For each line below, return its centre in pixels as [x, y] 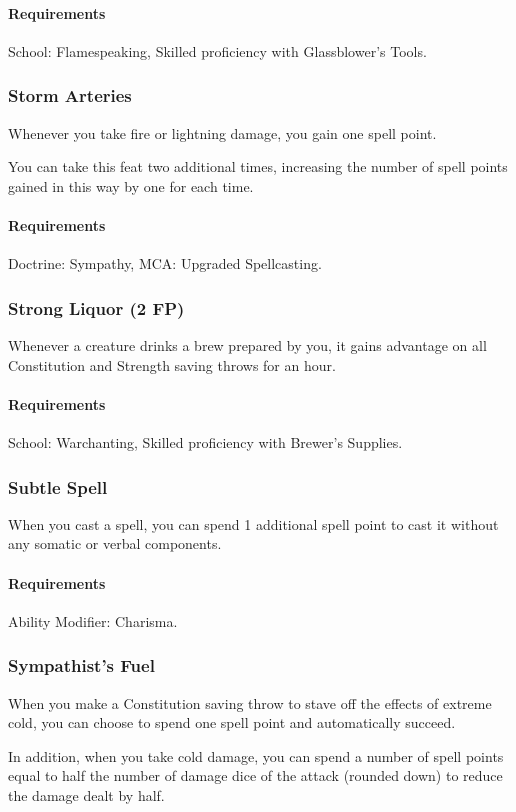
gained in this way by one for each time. [131, 185]
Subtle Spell [58, 486]
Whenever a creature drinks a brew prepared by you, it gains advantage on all [247, 345]
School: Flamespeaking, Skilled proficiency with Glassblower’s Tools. [217, 50]
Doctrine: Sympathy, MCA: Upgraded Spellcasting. [165, 263]
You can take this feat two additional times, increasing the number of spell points [258, 166]
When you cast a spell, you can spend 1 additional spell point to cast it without [253, 523]
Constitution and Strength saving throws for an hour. [172, 364]
